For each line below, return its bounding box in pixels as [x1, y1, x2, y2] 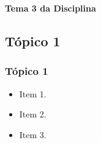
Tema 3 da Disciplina [5, 2, 96, 14]
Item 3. [19, 128, 47, 141]
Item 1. [19, 87, 47, 100]
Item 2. [19, 108, 47, 120]
